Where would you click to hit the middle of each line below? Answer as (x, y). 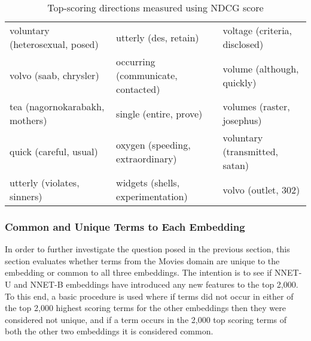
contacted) (138, 89)
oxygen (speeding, (153, 144)
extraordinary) (147, 158)
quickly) (240, 82)
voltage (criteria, (257, 30)
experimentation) (152, 196)
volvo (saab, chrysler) (54, 75)
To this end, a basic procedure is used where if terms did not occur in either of (149, 296)
